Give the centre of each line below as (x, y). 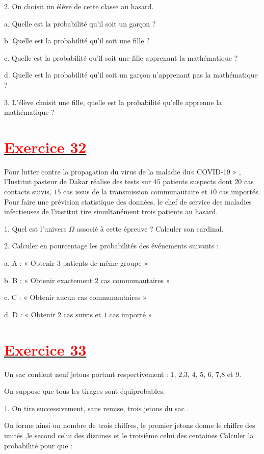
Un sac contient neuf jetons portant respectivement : (86, 374)
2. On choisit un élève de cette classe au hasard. (79, 6)
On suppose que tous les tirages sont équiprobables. (85, 391)
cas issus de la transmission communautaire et (135, 192)
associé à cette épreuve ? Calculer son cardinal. (150, 228)
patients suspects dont (197, 181)
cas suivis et (82, 314)
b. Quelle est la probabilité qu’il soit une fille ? (77, 41)
